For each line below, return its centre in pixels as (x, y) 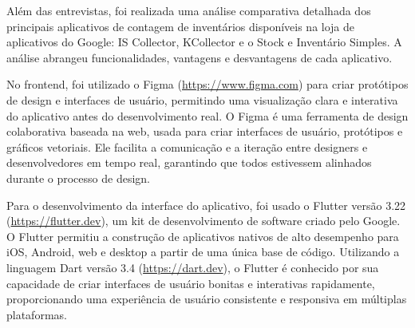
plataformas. (37, 314)
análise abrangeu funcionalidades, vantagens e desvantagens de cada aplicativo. (200, 57)
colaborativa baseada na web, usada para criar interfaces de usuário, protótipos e (205, 131)
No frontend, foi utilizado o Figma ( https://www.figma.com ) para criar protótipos (207, 84)
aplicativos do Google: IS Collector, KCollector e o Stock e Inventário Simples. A (204, 42)
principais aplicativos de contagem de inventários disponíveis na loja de (181, 26)
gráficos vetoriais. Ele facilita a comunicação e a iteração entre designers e (187, 146)
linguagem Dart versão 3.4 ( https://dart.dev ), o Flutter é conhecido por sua (193, 267)
